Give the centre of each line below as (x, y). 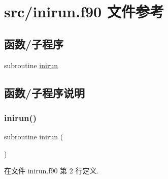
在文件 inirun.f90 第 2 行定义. (52, 171)
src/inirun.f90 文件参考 (84, 11)
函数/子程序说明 (45, 92)
